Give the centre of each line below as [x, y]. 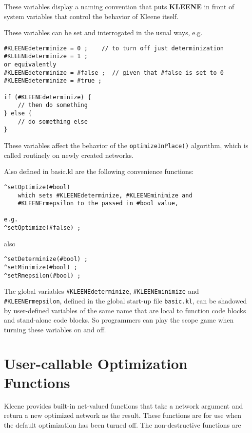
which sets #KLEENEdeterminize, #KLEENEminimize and [105, 195]
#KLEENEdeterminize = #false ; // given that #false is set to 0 [114, 73]
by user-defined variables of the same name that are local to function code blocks [125, 310]
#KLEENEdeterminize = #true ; [53, 81]
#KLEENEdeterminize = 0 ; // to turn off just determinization [114, 48]
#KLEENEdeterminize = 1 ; [46, 56]
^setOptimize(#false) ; [42, 228]
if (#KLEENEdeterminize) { [48, 97]
